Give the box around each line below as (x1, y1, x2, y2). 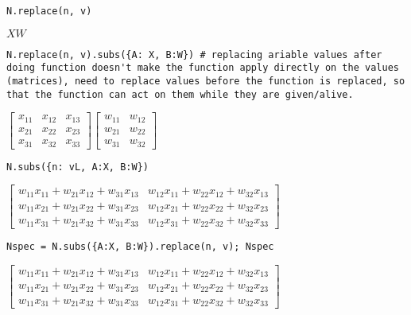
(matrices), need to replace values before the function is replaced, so (6, 75, 405, 87)
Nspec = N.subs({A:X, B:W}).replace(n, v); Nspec (6, 240, 274, 252)
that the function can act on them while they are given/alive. (6, 88, 354, 100)
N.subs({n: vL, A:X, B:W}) (6, 161, 149, 173)
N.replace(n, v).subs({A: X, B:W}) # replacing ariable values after (6, 49, 382, 60)
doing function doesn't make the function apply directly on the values (6, 62, 399, 74)
